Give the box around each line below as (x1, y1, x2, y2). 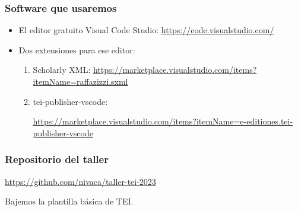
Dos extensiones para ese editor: (18, 43, 135, 56)
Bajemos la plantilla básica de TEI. (5, 195, 134, 207)
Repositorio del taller (5, 152, 109, 167)
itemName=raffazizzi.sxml (33, 75, 128, 87)
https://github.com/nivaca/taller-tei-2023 (5, 175, 156, 187)
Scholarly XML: (33, 63, 91, 76)
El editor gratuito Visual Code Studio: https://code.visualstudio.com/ (18, 24, 274, 36)
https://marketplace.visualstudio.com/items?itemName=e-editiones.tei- (33, 115, 293, 127)
